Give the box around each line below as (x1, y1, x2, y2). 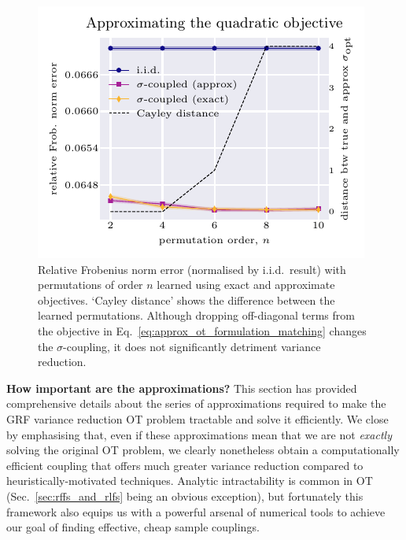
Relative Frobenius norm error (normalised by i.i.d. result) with (38, 261, 346, 277)
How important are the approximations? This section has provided (6, 379, 357, 396)
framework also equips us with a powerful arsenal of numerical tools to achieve (6, 503, 386, 520)
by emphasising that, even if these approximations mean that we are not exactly (6, 426, 392, 442)
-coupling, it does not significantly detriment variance (63, 338, 321, 354)
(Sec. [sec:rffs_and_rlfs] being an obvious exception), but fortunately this (6, 487, 364, 504)
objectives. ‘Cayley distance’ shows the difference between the (38, 291, 335, 308)
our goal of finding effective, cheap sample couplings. (6, 519, 260, 535)
